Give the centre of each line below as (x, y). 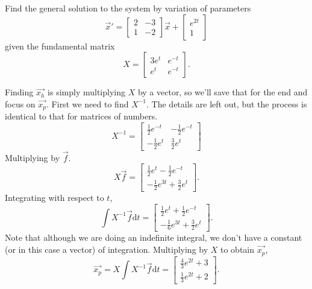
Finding (19, 92)
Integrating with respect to (55, 198)
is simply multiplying (86, 92)
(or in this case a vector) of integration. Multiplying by (107, 249)
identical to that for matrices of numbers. (81, 116)
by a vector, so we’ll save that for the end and (223, 92)
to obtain (238, 249)
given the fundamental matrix (60, 46)
